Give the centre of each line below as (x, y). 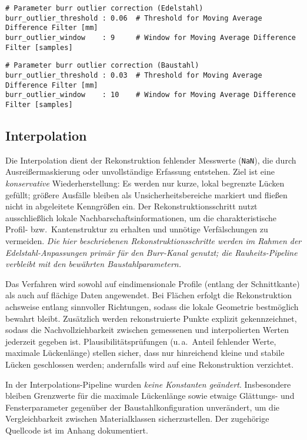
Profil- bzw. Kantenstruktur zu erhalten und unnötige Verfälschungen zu (137, 229)
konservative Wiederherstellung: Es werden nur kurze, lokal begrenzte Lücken (145, 183)
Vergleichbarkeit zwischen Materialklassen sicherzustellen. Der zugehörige (137, 419)
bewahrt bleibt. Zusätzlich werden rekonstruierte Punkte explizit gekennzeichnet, (151, 318)
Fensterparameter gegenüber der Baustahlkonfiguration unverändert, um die (143, 407)
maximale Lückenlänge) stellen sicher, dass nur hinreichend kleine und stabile (145, 353)
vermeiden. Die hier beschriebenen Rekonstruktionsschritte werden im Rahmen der (153, 240)
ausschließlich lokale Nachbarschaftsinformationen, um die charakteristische (141, 217)
